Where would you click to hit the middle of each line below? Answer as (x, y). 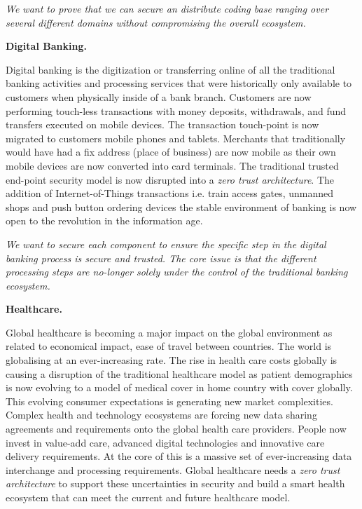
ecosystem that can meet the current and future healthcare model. (148, 497)
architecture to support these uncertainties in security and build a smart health (175, 483)
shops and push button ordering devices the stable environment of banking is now (181, 206)
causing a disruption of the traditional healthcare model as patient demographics (179, 373)
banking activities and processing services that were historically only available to (179, 83)
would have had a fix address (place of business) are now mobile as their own (171, 152)
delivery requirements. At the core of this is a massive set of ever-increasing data (179, 456)
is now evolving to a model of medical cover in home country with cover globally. (179, 387)
